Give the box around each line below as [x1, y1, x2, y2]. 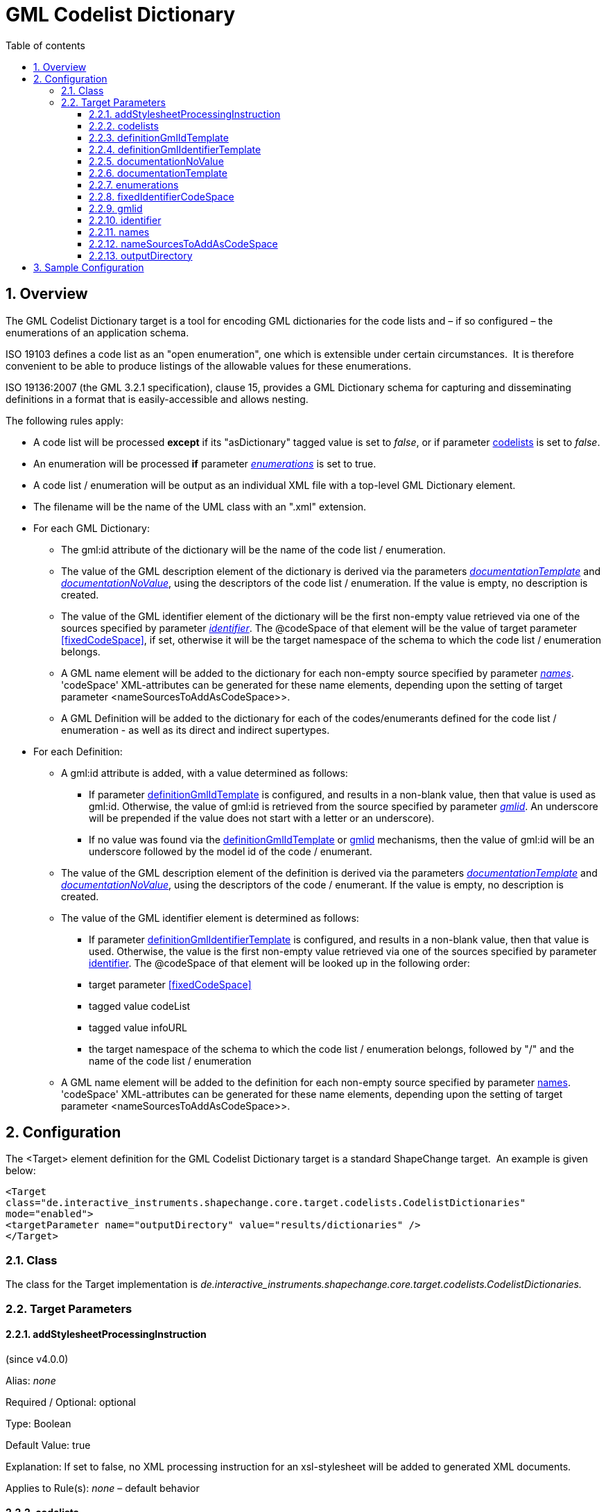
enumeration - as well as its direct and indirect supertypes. [61, 723, 330, 736]
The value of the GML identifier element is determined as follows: [61, 911, 359, 924]
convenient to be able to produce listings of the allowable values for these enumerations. [6, 359, 411, 372]
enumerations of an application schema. [6, 326, 189, 338]
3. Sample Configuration [33, 261, 144, 273]
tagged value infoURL [89, 1021, 187, 1033]
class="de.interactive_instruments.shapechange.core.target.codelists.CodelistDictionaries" [6, 1197, 526, 1209]
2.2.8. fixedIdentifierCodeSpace [89, 190, 234, 203]
